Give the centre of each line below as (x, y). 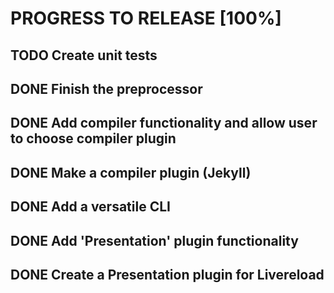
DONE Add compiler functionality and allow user (164, 123)
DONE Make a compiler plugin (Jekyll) (131, 172)
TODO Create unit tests (84, 55)
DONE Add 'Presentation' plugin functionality (154, 240)
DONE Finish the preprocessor (106, 88)
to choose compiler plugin (93, 138)
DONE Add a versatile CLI (90, 207)
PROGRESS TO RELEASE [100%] (146, 18)
